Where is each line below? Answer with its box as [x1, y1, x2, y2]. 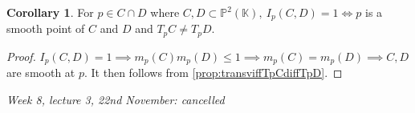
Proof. [6, 47, 36, 64]
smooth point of [6, 20, 85, 37]
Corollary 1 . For [6, 4, 94, 20]
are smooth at [6, 64, 75, 81]
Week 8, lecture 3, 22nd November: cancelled [6, 91, 225, 107]
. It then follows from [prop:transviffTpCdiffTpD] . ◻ [83, 64, 343, 81]
